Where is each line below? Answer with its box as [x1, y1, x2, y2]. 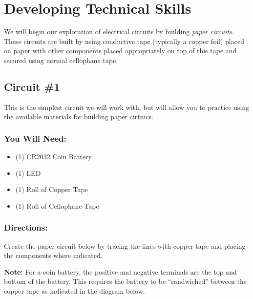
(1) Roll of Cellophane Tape [15, 200, 99, 211]
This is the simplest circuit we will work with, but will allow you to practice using [4, 102, 250, 112]
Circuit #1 [4, 79, 60, 94]
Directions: [4, 221, 48, 234]
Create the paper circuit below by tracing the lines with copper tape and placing [4, 240, 246, 251]
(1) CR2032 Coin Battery [15, 151, 92, 162]
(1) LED [15, 168, 41, 178]
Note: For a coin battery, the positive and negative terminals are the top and [4, 266, 237, 277]
